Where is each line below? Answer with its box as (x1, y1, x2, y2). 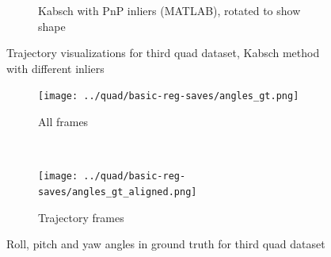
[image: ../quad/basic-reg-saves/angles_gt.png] (38, 90, 299, 102)
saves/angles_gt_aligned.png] (38, 186, 197, 198)
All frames (38, 113, 89, 130)
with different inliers (6, 59, 105, 76)
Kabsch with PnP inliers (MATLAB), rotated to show (38, 2, 301, 18)
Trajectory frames (38, 209, 124, 225)
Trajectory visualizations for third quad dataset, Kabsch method (6, 44, 320, 61)
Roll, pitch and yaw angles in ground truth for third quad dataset (6, 236, 325, 252)
